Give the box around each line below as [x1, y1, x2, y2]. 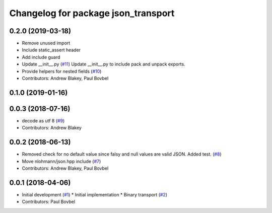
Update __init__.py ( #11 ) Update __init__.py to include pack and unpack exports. [22, 61, 186, 67]
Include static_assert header [22, 47, 81, 53]
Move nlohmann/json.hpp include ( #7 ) [22, 158, 101, 164]
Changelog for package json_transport [9, 8, 175, 19]
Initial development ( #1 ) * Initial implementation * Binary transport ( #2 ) [22, 191, 168, 197]
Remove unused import [22, 40, 71, 46]
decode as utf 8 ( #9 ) [22, 117, 65, 123]
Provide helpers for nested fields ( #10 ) [22, 68, 102, 74]
